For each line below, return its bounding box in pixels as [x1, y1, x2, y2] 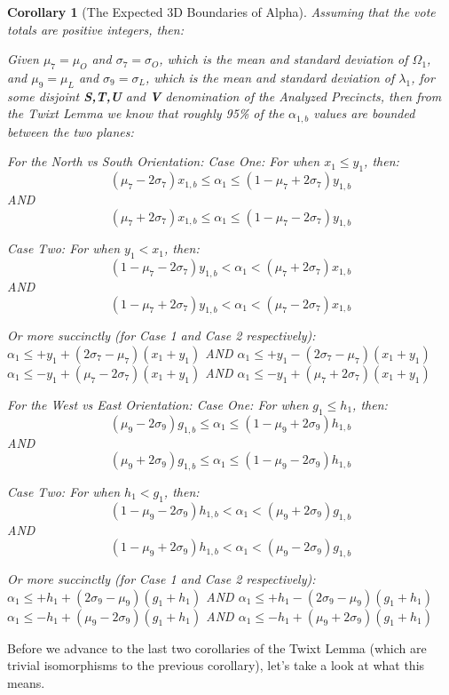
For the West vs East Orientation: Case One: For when [7, 395, 309, 413]
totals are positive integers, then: [7, 20, 184, 38]
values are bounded [313, 104, 415, 123]
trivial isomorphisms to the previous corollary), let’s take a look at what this [7, 656, 425, 675]
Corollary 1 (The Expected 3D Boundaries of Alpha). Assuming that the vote [7, 3, 436, 20]
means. [7, 673, 45, 691]
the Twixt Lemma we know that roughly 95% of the [7, 104, 285, 123]
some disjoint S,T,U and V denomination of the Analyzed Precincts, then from [7, 86, 442, 105]
